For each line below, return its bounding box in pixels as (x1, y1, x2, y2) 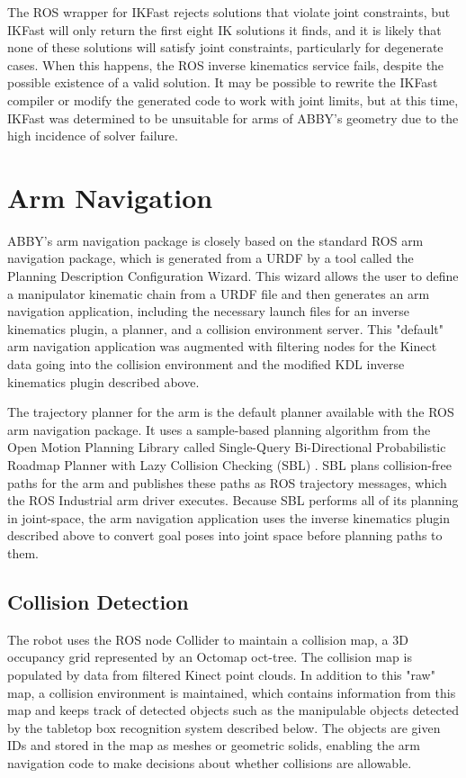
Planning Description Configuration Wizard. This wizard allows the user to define (7, 267, 459, 285)
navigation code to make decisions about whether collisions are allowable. (7, 753, 412, 772)
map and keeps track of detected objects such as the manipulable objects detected (7, 701, 460, 719)
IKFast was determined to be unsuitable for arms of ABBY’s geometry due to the (7, 108, 459, 127)
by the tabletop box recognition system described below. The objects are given (7, 718, 441, 737)
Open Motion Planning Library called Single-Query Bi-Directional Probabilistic (7, 438, 446, 457)
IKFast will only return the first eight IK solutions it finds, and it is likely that (7, 20, 442, 39)
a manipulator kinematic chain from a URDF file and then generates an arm (7, 284, 430, 303)
